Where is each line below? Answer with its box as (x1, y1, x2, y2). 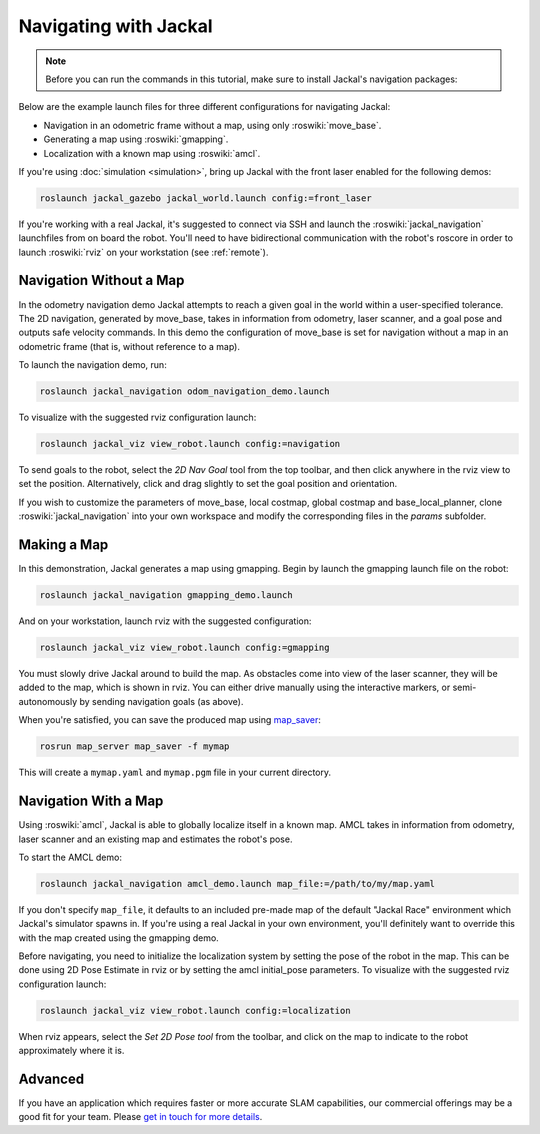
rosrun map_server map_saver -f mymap (39, 741, 230, 752)
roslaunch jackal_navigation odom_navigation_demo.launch (39, 386, 330, 397)
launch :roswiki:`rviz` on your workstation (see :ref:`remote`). (18, 246, 269, 258)
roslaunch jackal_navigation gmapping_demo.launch (39, 590, 294, 601)
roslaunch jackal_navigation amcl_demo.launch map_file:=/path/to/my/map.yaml (39, 878, 435, 889)
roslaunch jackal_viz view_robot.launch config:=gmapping (39, 642, 330, 654)
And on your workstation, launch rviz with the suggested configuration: (18, 615, 312, 627)
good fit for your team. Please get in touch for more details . (18, 1111, 263, 1123)
